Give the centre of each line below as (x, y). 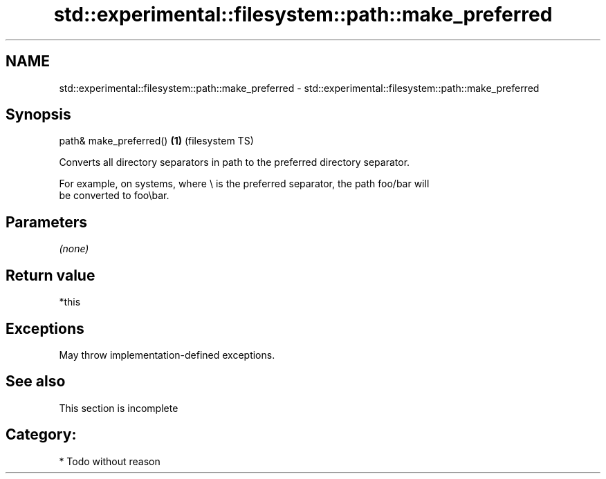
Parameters (46, 222)
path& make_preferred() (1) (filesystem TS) (156, 141)
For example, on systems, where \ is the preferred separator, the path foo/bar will (244, 184)
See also (36, 382)
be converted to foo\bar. (114, 196)
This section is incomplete (119, 408)
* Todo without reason (110, 461)
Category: (41, 435)
